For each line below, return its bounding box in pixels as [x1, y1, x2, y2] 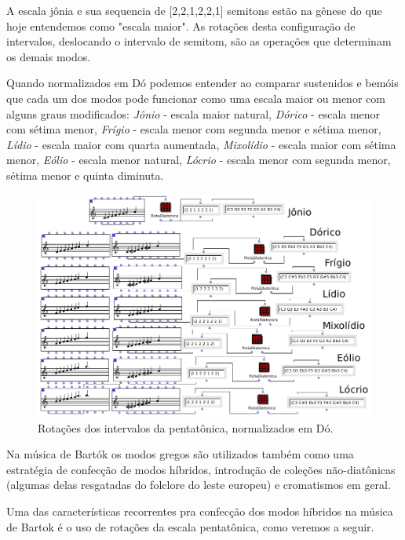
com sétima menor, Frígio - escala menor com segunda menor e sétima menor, [6, 121, 381, 137]
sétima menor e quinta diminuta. [6, 166, 164, 183]
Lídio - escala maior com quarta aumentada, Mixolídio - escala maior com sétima [6, 136, 396, 152]
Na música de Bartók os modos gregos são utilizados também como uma [6, 446, 354, 462]
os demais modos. [6, 48, 91, 64]
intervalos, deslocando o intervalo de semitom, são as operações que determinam [6, 33, 392, 49]
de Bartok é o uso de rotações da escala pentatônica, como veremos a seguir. [6, 518, 374, 535]
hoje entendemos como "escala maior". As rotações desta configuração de [6, 17, 356, 34]
